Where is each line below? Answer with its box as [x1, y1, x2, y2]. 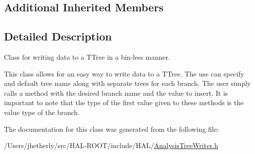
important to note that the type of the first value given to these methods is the [4, 97, 244, 108]
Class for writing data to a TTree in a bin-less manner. [4, 51, 170, 62]
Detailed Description [4, 29, 112, 44]
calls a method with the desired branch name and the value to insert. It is [4, 87, 228, 98]
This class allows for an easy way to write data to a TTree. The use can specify [4, 68, 244, 78]
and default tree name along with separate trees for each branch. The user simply [4, 78, 251, 88]
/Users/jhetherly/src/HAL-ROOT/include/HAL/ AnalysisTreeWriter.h [4, 140, 218, 151]
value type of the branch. [4, 107, 80, 117]
